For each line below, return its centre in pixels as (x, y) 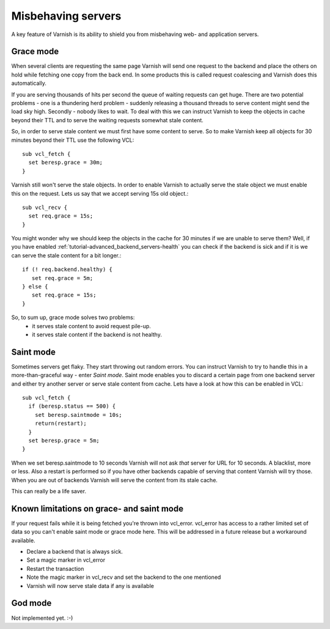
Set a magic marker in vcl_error (66, 560)
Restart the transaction (55, 568)
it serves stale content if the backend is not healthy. (97, 334)
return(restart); (61, 424)
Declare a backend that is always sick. (75, 552)
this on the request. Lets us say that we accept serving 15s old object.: (100, 193)
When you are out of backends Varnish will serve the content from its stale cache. (115, 480)
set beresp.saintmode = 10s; (78, 415)
